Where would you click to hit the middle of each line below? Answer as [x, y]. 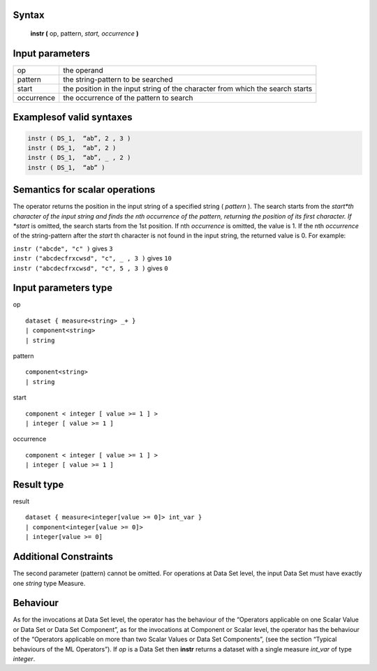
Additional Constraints [63, 557]
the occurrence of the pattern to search [128, 98]
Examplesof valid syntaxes [73, 118]
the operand [83, 70]
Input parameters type [63, 288]
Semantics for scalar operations [84, 190]
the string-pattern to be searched [118, 79]
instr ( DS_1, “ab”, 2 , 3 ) [79, 138]
